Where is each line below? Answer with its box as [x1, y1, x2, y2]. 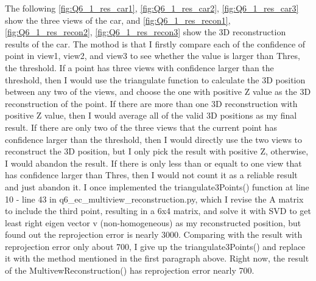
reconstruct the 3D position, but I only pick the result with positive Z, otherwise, [5, 145, 309, 158]
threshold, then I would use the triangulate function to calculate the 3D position [5, 73, 306, 86]
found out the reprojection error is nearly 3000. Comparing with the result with [5, 228, 303, 241]
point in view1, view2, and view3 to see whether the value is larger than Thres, [5, 49, 300, 62]
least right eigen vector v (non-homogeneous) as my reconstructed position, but [5, 216, 301, 229]
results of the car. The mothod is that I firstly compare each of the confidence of [5, 37, 306, 50]
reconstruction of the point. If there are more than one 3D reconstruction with [5, 97, 298, 109]
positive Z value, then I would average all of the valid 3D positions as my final [5, 109, 297, 122]
